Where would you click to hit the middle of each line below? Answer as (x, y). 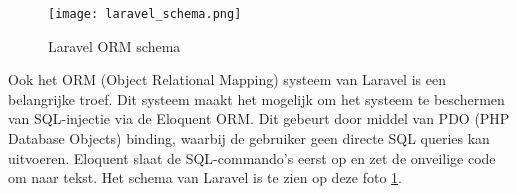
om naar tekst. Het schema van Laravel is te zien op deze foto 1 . (205, 177)
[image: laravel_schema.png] (145, 14)
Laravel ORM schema (114, 45)
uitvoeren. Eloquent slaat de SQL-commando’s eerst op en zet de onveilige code (252, 157)
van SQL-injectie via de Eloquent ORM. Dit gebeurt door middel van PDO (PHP (259, 118)
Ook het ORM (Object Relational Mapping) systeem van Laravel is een (227, 79)
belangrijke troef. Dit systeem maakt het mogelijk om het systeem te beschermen (256, 98)
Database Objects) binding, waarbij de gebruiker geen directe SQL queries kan (249, 138)
